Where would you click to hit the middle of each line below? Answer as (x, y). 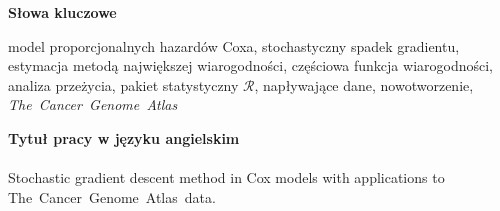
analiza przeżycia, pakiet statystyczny (123, 84)
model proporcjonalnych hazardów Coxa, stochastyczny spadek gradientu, (234, 45)
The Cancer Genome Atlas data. (112, 196)
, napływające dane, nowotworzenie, (364, 84)
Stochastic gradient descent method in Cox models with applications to (226, 177)
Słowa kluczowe (62, 12)
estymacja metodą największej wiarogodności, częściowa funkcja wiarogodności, (250, 65)
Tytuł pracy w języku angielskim (124, 137)
